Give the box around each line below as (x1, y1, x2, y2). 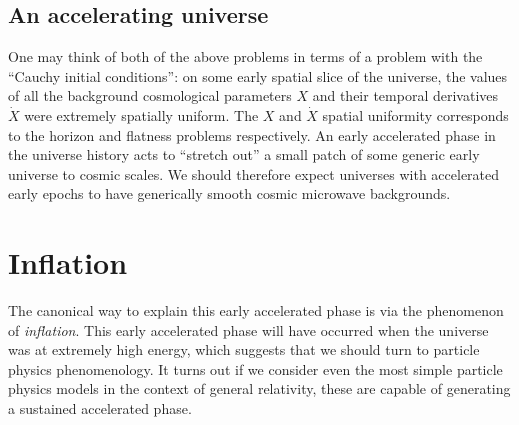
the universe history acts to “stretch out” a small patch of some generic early (8, 144, 480, 165)
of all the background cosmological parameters (8, 85, 292, 106)
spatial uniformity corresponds (322, 104, 509, 125)
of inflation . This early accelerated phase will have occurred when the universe (8, 319, 489, 340)
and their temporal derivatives (312, 85, 499, 106)
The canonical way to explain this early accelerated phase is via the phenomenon (8, 300, 504, 321)
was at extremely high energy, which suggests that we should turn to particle (8, 339, 480, 360)
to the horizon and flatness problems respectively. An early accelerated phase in (8, 124, 496, 145)
